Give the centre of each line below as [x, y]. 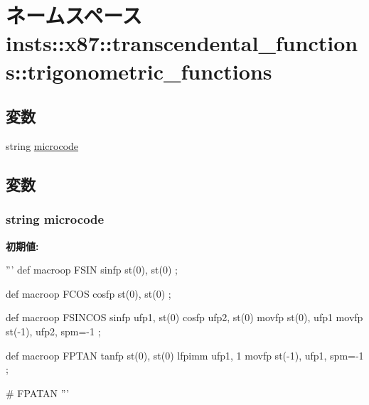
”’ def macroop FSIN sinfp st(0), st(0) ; [92, 270]
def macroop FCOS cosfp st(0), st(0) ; [89, 293]
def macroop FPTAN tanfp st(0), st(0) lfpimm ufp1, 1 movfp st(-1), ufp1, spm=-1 [185, 355]
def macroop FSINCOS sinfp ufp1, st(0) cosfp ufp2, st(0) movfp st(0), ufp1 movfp [184, 317]
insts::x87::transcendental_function [182, 43]
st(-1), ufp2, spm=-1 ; [53, 331]
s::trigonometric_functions [139, 71]
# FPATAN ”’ [38, 393]
